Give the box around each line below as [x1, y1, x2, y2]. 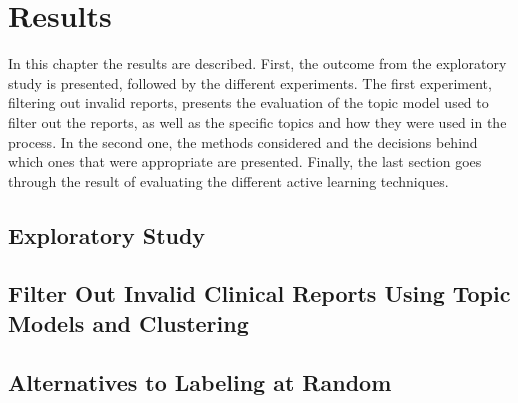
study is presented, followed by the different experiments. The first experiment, [8, 72, 492, 93]
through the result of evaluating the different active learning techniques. [8, 170, 449, 191]
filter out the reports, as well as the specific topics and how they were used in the [8, 111, 507, 132]
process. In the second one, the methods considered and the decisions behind [8, 131, 478, 152]
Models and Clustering [8, 307, 249, 338]
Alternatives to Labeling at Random [8, 366, 392, 397]
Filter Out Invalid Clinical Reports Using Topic [8, 278, 511, 309]
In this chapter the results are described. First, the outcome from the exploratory [8, 53, 507, 74]
